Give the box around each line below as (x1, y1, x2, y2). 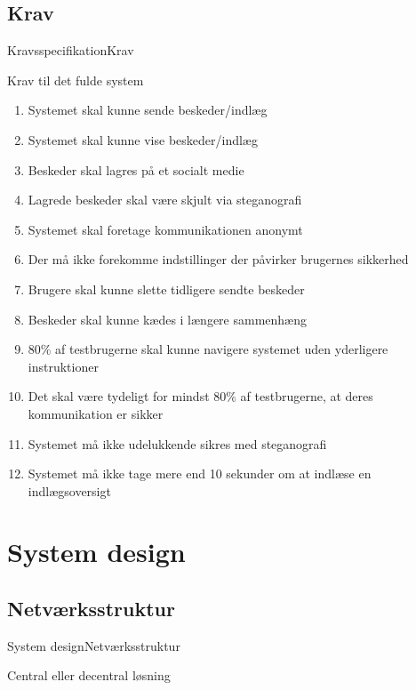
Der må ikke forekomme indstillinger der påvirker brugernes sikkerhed (28, 250, 409, 269)
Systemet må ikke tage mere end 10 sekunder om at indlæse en (28, 464, 372, 483)
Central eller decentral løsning (7, 666, 171, 685)
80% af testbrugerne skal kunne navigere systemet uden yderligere (28, 340, 388, 358)
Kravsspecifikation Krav (7, 41, 134, 60)
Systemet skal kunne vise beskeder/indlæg (28, 130, 258, 148)
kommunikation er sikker (28, 404, 164, 422)
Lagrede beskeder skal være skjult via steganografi (28, 190, 302, 209)
